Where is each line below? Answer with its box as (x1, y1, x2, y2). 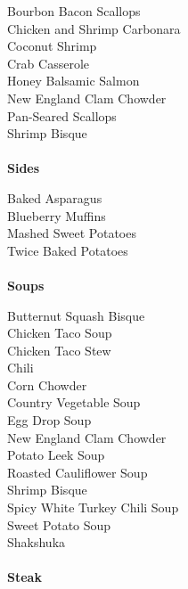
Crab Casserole (7, 53, 89, 72)
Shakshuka (7, 533, 66, 552)
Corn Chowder (7, 375, 87, 394)
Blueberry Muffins (7, 206, 106, 225)
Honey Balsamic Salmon (7, 71, 140, 90)
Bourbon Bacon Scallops (7, 2, 141, 20)
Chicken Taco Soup (7, 323, 112, 342)
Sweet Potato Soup (7, 515, 111, 534)
